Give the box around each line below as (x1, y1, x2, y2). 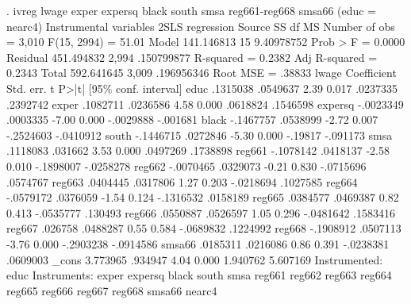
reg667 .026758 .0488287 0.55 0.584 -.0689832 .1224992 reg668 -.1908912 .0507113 (6, 220, 401, 237)
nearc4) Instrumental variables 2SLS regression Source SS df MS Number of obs (6, 17, 395, 34)
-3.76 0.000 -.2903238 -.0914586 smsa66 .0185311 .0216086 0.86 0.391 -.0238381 (6, 235, 390, 252)
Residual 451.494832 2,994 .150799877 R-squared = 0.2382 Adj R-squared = (6, 48, 378, 65)
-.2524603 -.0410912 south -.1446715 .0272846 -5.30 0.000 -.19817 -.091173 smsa (6, 126, 393, 143)
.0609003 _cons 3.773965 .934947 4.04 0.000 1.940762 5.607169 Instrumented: (6, 251, 383, 267)
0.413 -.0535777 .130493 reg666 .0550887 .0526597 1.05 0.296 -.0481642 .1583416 (6, 204, 396, 221)
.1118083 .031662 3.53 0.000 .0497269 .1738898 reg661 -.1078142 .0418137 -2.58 (6, 142, 390, 159)
